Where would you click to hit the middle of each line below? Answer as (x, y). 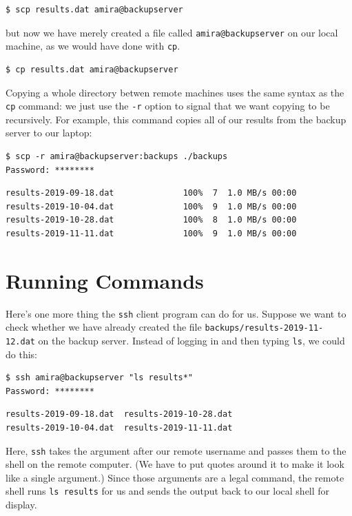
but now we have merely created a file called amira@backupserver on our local (172, 32)
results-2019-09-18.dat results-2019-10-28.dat (119, 414)
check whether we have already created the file (104, 327)
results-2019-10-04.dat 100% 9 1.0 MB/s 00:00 (151, 206)
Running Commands (105, 280)
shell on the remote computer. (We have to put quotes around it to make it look (175, 464)
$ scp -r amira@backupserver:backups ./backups (117, 156)
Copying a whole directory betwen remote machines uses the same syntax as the (175, 92)
